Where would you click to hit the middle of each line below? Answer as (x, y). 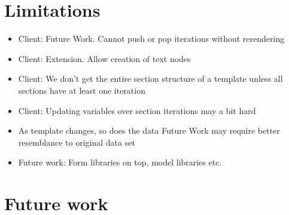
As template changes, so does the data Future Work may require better (149, 130)
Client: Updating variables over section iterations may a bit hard (137, 110)
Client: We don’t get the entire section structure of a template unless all (150, 79)
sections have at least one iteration (82, 90)
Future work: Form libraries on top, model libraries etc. (120, 162)
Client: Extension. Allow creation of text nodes (104, 58)
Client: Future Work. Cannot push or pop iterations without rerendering (151, 39)
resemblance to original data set (77, 142)
